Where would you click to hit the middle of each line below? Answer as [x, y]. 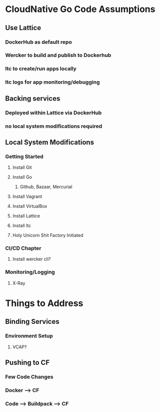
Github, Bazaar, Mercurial [46, 187]
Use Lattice [23, 28]
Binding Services [32, 322]
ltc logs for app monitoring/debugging [52, 82]
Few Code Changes [29, 376]
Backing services [33, 98]
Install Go [22, 177]
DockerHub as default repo [39, 42]
